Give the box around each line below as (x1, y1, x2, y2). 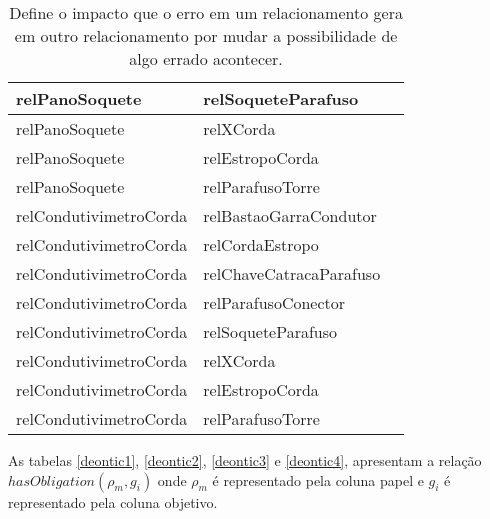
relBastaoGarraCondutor (203, 204, 377, 227)
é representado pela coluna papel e (212, 469, 424, 490)
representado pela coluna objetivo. (8, 491, 218, 512)
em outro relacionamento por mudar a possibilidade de (14, 24, 398, 47)
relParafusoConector (203, 291, 346, 314)
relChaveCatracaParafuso (203, 262, 381, 285)
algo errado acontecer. (129, 47, 283, 70)
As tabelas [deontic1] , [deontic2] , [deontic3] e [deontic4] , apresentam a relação (8, 450, 482, 470)
